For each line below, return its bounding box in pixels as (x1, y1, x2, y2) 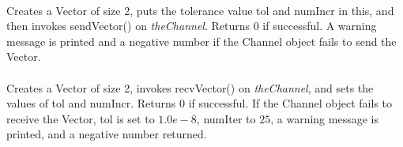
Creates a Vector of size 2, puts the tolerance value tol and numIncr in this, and (6, 2, 394, 18)
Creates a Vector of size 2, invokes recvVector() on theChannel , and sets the (6, 79, 374, 96)
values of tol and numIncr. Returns (6, 95, 176, 111)
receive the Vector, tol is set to (6, 110, 155, 126)
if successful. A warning (262, 17, 377, 34)
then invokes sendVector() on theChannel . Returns (6, 17, 250, 34)
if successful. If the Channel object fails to (188, 95, 393, 111)
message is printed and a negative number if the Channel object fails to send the (6, 32, 397, 49)
